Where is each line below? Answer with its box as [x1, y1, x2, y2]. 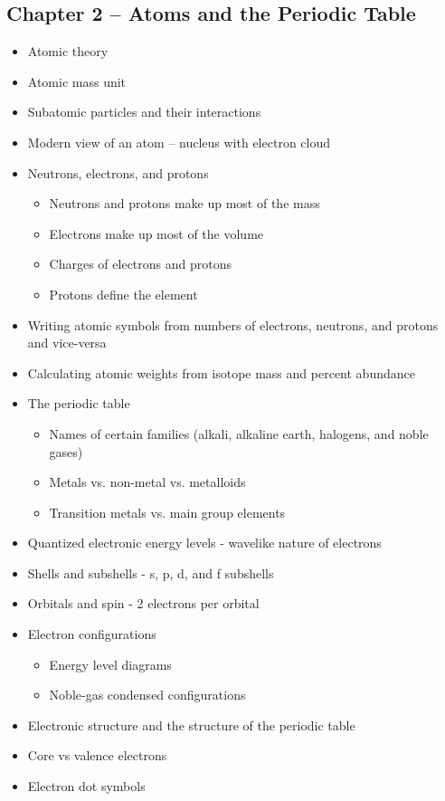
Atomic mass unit [27, 72, 127, 91]
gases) [49, 442, 83, 461]
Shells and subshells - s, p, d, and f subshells [27, 563, 274, 582]
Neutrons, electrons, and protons [27, 163, 209, 182]
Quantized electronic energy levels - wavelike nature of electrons [27, 533, 382, 552]
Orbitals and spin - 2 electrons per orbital [27, 594, 260, 613]
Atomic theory [27, 42, 109, 61]
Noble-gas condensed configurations [49, 685, 246, 704]
